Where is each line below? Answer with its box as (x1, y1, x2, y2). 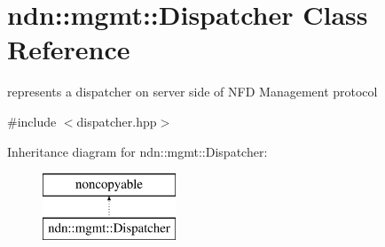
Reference (7, 31, 130, 67)
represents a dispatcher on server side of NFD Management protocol (7, 82, 378, 101)
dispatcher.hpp (76, 112, 157, 130)
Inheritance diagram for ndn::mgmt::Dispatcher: (7, 142, 268, 160)
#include (7, 112, 57, 130)
